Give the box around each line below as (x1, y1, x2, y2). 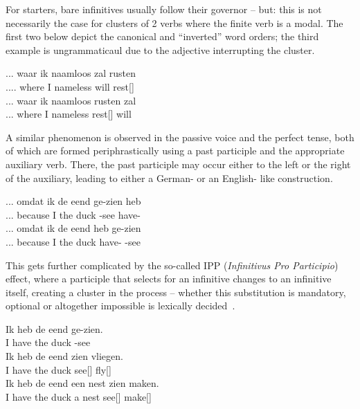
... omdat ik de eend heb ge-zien (6, 221, 141, 235)
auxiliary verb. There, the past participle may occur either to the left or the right (6, 156, 351, 171)
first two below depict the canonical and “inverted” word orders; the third (6, 29, 319, 44)
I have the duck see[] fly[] (6, 362, 111, 376)
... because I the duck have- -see (6, 234, 141, 248)
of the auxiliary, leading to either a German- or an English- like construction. (6, 170, 333, 185)
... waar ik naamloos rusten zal (6, 93, 136, 107)
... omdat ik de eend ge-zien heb (6, 194, 141, 208)
